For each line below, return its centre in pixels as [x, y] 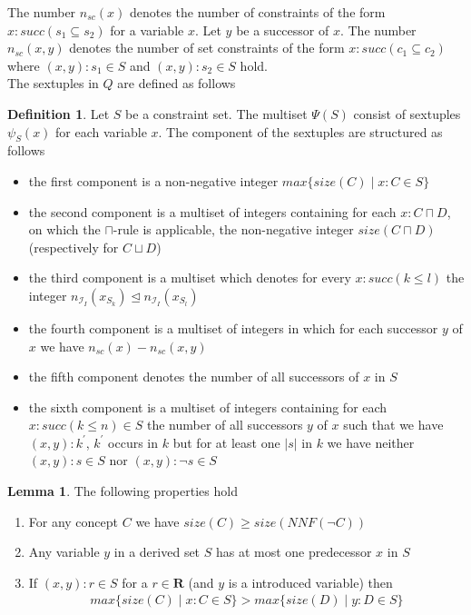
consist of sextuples [407, 113]
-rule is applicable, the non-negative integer [233, 229]
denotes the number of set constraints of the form [207, 48]
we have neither [371, 442]
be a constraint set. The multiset [216, 113]
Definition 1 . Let [59, 113]
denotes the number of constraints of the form [257, 12]
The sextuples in [53, 83]
